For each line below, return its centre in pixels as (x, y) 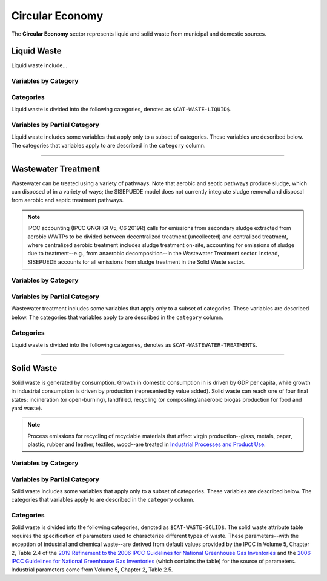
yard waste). (27, 408)
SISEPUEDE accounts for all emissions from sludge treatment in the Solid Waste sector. (136, 262)
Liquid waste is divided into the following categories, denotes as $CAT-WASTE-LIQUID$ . (121, 110)
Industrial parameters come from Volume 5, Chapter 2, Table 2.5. (92, 570)
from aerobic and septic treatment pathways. (68, 200)
